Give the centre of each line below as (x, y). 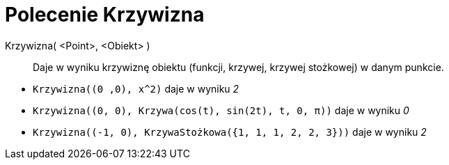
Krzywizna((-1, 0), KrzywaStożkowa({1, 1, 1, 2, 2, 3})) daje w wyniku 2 (230, 132)
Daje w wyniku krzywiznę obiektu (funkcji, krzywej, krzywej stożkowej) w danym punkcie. (238, 67)
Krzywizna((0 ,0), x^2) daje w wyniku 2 (136, 88)
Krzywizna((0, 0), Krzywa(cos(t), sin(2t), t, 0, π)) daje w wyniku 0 (221, 110)
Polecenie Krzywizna (105, 15)
